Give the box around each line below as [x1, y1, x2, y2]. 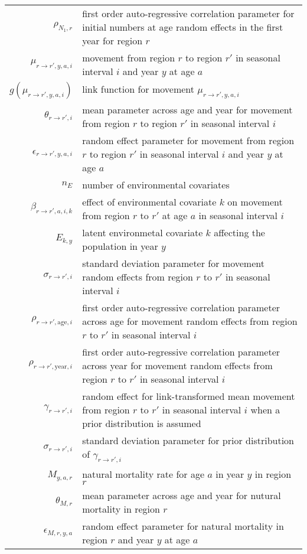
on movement [227, 195, 283, 208]
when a [250, 403, 280, 416]
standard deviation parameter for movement [82, 256, 264, 270]
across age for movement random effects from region [82, 314, 298, 328]
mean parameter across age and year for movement [82, 103, 293, 116]
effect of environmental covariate [82, 195, 217, 208]
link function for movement [82, 82, 195, 96]
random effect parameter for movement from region [82, 133, 295, 147]
